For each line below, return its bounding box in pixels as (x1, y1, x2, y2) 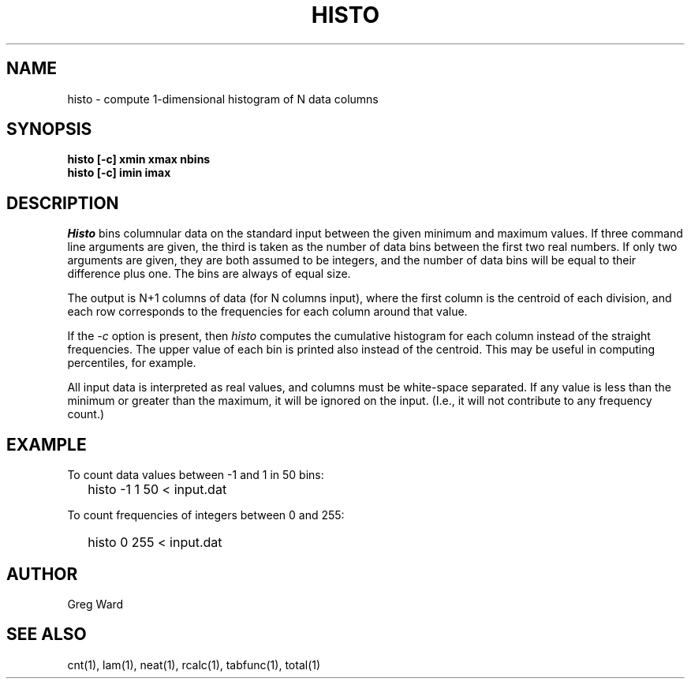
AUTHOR (6, 563, 78, 584)
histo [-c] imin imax (67, 166, 171, 180)
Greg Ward (67, 597, 124, 611)
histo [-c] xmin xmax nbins (67, 152, 211, 167)
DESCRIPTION (6, 193, 119, 213)
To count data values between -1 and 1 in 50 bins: (67, 468, 324, 482)
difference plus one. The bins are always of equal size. (67, 267, 351, 281)
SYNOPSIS (6, 119, 92, 140)
